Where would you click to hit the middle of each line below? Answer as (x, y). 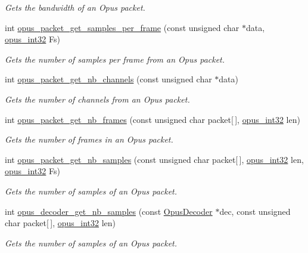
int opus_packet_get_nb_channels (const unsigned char (108, 79)
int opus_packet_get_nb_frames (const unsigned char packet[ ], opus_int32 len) (153, 119)
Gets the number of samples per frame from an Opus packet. (115, 59)
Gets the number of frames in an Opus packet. (89, 139)
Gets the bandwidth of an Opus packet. (75, 7)
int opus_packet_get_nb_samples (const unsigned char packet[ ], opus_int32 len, (154, 159)
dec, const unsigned (255, 211)
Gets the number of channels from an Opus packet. (97, 99)
